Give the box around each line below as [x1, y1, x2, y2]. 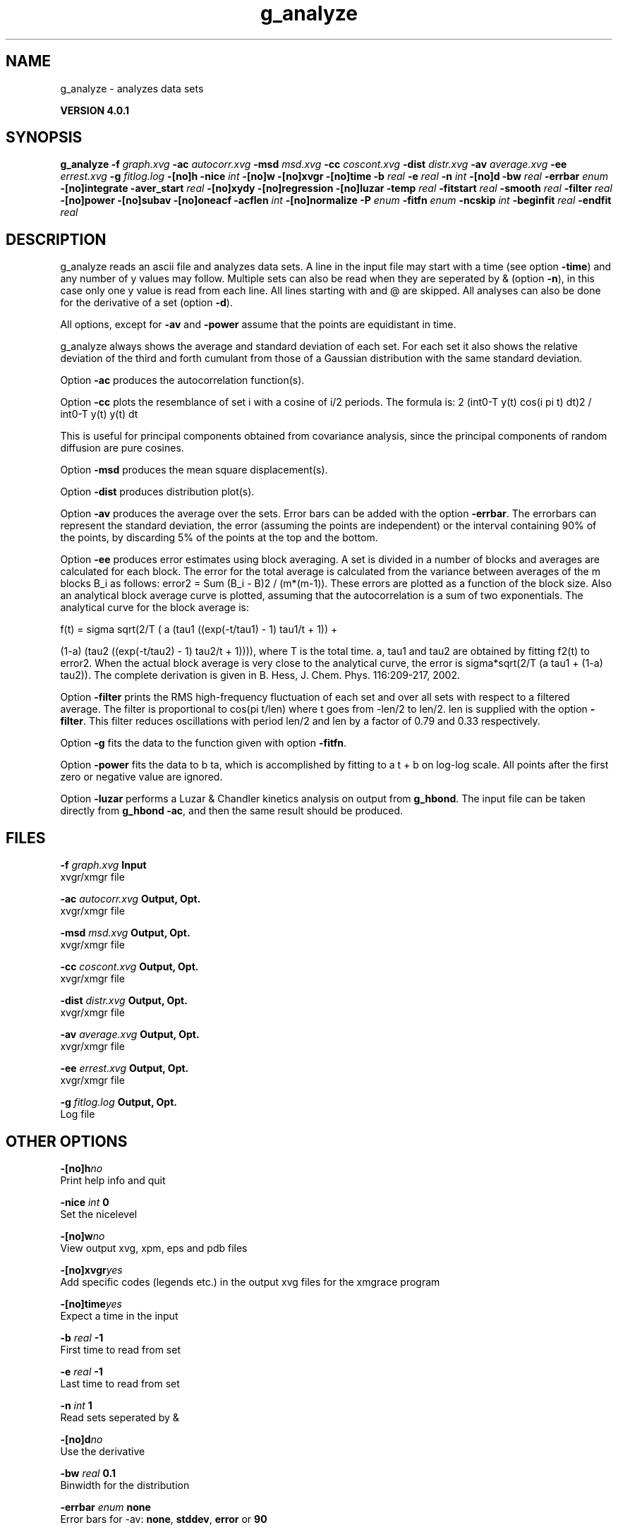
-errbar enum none [60, 1500, 151, 1513]
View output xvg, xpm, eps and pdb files [60, 1241, 248, 1254]
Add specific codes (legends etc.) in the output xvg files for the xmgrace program [60, 1275, 440, 1288]
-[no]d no [60, 1433, 103, 1445]
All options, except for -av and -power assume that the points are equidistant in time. [60, 318, 456, 331]
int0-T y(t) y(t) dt [60, 408, 138, 421]
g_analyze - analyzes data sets [60, 82, 204, 95]
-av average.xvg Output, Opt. [60, 1028, 200, 1041]
